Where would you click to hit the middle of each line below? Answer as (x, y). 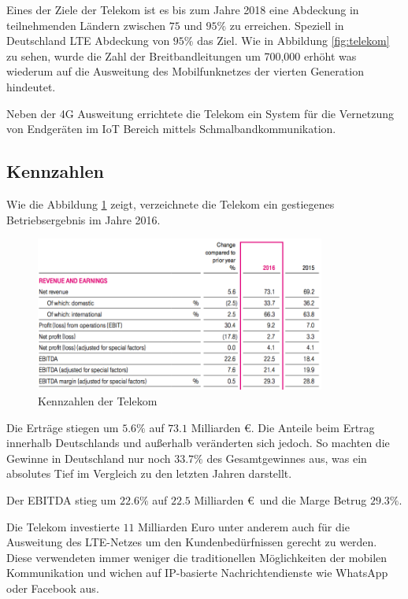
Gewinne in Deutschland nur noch (89, 458)
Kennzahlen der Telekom (98, 401)
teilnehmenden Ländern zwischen (86, 25)
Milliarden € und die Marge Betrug (280, 499)
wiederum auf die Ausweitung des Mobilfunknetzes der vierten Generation (185, 71)
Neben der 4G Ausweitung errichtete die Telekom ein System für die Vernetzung (200, 113)
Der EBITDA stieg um (61, 499)
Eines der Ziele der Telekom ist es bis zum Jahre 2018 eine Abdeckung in (183, 9)
